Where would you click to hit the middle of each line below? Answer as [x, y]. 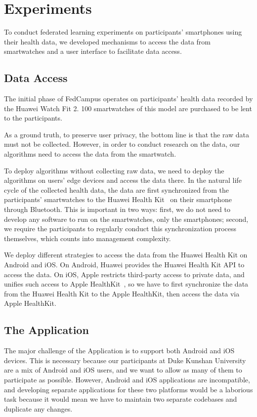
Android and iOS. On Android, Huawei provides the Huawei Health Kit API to [124, 265]
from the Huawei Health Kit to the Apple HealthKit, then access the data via [122, 293]
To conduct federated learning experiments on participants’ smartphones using [123, 32]
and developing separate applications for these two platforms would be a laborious [128, 389]
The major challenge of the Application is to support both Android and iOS [119, 351]
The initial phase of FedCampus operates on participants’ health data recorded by [128, 99]
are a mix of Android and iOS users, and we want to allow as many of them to [123, 370]
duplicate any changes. [38, 408]
